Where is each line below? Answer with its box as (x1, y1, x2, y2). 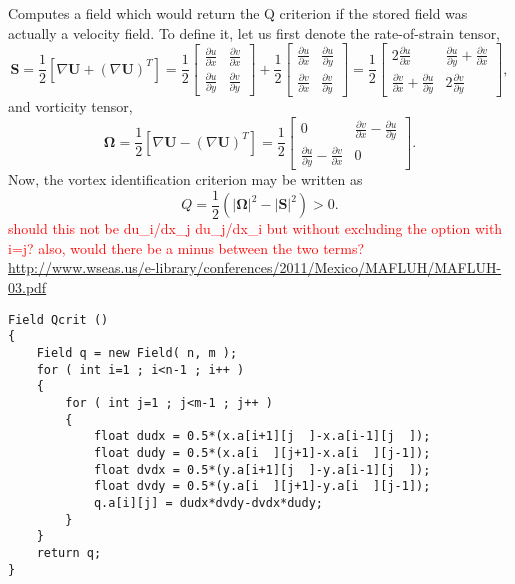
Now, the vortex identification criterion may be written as (8, 169, 363, 190)
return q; (36, 545, 102, 560)
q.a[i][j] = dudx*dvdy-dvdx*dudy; (93, 495, 323, 510)
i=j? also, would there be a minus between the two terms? (8, 237, 365, 258)
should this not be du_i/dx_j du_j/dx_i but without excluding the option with (8, 218, 503, 239)
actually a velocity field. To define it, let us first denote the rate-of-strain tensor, (8, 22, 501, 43)
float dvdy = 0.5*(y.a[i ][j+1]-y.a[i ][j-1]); (93, 479, 431, 494)
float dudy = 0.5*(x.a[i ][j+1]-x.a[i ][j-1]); (93, 445, 431, 460)
